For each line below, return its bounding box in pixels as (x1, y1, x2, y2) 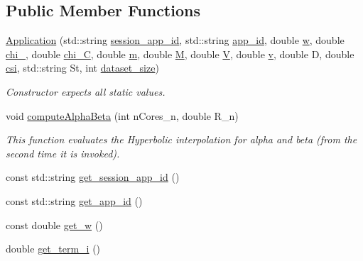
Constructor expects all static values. (6, 84, 166, 99)
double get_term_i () (6, 241, 101, 256)
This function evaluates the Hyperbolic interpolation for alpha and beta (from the (6, 132, 357, 147)
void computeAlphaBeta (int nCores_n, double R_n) (6, 108, 239, 123)
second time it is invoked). (6, 145, 120, 160)
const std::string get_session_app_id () (6, 170, 180, 184)
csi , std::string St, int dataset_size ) (6, 60, 159, 75)
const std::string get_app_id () (6, 193, 143, 208)
